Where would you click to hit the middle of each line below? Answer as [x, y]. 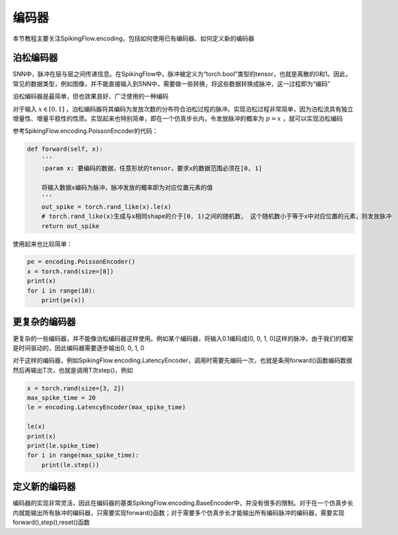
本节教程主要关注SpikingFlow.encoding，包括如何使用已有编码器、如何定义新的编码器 [133, 38]
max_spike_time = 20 [61, 398]
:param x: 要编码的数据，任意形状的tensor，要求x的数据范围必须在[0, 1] [152, 169]
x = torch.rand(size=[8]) [70, 271]
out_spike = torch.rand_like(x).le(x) [106, 207]
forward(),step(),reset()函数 [51, 522]
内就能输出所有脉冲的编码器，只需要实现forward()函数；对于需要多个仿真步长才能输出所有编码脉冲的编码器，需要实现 [178, 512]
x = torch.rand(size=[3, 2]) [76, 388]
